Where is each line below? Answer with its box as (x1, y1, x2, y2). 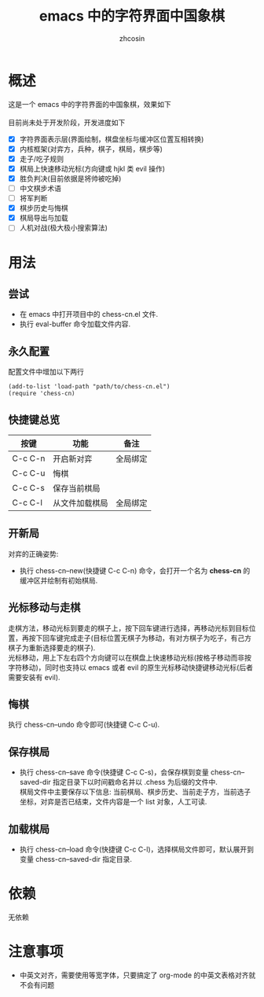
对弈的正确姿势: (8, 549, 59, 558)
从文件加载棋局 (53, 497, 108, 508)
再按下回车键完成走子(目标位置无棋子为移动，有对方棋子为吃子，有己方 (21, 633, 252, 642)
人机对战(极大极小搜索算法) (19, 223, 108, 233)
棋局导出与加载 (19, 213, 68, 223)
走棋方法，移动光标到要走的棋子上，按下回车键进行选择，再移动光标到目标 (8, 623, 249, 633)
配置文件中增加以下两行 (8, 367, 84, 377)
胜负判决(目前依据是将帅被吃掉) (19, 174, 122, 183)
